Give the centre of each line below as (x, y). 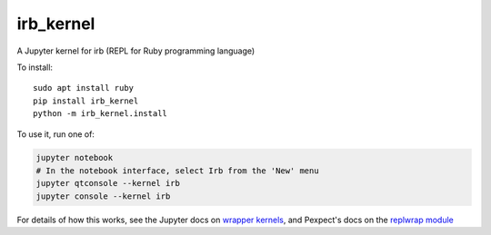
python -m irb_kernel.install (100, 114)
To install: (35, 67)
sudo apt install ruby (84, 88)
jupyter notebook (75, 158)
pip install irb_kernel (86, 101)
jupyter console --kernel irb (103, 196)
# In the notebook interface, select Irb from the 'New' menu (177, 171)
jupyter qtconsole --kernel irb (108, 183)
